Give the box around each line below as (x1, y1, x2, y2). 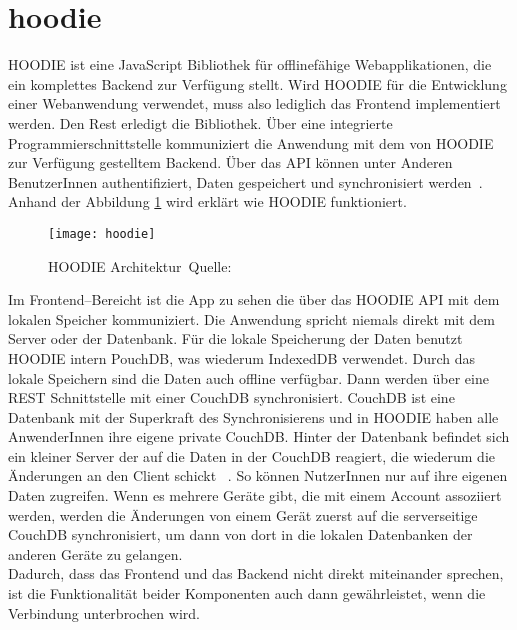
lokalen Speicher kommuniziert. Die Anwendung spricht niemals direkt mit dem (8, 308, 496, 329)
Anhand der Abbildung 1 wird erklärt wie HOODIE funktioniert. (8, 191, 407, 212)
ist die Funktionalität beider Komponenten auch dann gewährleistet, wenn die (8, 583, 486, 604)
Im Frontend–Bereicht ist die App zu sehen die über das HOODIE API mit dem (8, 289, 500, 310)
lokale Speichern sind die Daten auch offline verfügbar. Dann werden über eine (8, 367, 489, 388)
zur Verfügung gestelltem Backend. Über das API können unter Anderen (8, 152, 453, 173)
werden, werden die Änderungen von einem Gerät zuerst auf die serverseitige (8, 504, 478, 525)
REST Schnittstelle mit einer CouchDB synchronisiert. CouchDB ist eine (8, 387, 455, 408)
